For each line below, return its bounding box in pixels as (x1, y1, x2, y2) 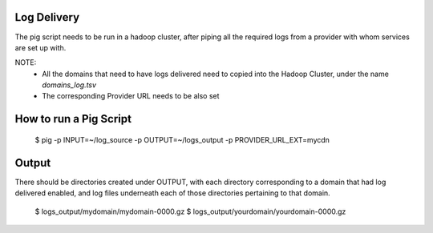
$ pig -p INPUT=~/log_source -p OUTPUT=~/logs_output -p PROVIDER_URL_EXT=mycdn (34, 135, 330, 144)
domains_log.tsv (42, 80, 96, 90)
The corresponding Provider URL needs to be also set (42, 91, 220, 101)
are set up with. (14, 42, 67, 52)
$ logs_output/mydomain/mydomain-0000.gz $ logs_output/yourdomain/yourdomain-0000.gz (34, 207, 346, 216)
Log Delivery (14, 10, 80, 24)
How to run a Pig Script (14, 112, 132, 126)
